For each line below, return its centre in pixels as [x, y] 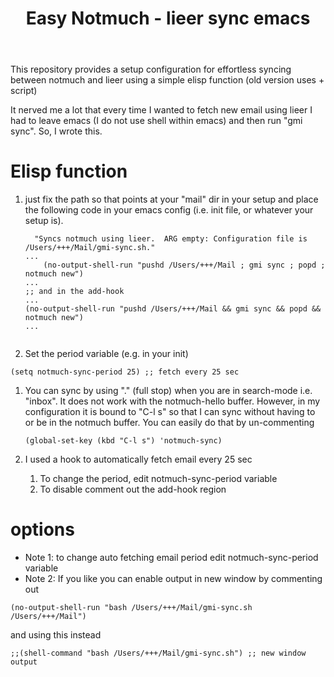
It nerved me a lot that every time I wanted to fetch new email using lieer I [161, 110]
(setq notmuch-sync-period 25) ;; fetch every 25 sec [125, 372]
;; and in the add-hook [74, 292]
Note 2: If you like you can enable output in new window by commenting [173, 579]
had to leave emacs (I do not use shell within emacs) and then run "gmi [156, 121]
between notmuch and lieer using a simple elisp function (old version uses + [167, 80]
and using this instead [56, 635]
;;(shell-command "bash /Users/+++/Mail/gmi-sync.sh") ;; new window [158, 653]
